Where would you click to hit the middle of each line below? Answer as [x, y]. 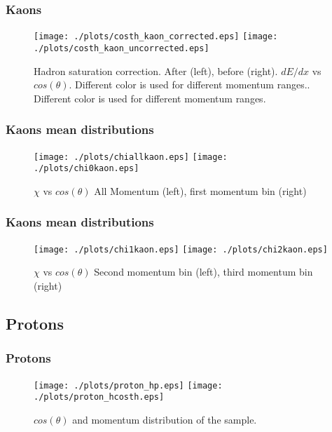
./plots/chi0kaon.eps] [87, 169]
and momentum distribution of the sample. [165, 419]
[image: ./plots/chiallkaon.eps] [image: [131, 157]
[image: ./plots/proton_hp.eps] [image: [128, 385]
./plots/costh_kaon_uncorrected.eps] [122, 48]
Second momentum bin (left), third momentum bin [203, 272]
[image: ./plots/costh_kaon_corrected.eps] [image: [156, 37]
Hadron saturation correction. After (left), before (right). [156, 70]
